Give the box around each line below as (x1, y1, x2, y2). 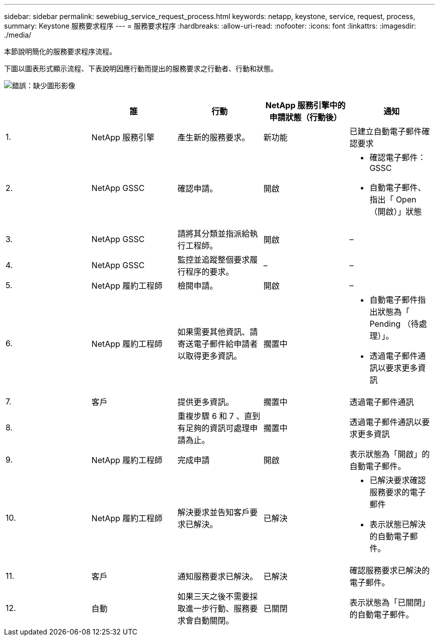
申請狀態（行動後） (269, 112, 342, 122)
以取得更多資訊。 (177, 351, 242, 361)
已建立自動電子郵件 (349, 126, 422, 136)
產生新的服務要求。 (177, 132, 250, 142)
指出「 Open (369, 194, 416, 204)
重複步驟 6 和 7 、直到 (177, 411, 261, 421)
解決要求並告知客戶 (177, 507, 250, 517)
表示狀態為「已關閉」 (349, 597, 430, 607)
